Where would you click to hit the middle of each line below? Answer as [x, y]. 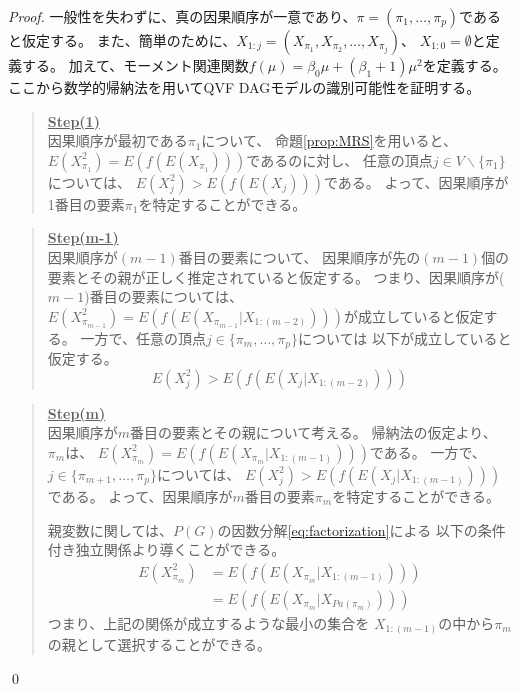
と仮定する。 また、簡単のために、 [122, 40]
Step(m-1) [83, 237]
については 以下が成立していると [405, 337]
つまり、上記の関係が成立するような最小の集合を [208, 622]
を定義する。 [464, 65]
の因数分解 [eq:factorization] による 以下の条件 [361, 529]
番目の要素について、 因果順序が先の [299, 256]
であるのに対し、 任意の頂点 [339, 159]
